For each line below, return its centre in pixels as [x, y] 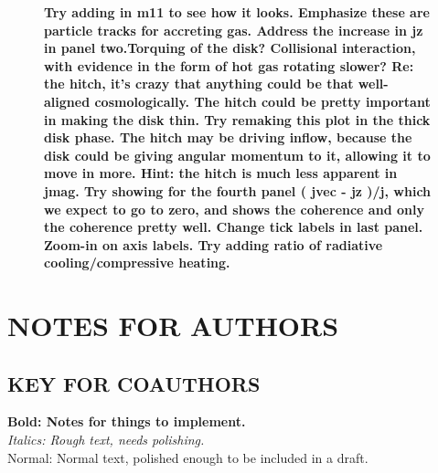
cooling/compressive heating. [137, 263]
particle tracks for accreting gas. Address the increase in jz [234, 30]
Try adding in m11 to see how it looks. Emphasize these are [237, 12]
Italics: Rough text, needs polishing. [106, 440]
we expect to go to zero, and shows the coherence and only [234, 209]
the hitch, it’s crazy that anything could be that [199, 84]
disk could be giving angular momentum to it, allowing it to [237, 155]
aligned [67, 101]
